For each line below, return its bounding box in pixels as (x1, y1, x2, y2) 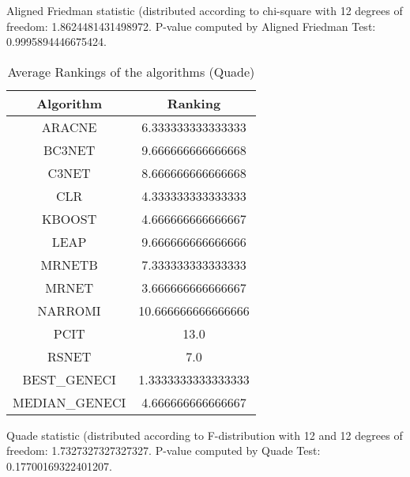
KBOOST (42, 209, 97, 228)
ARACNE (41, 117, 97, 136)
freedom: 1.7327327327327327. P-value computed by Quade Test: (6, 442, 321, 459)
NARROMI (37, 301, 101, 320)
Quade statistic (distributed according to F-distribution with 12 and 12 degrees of (6, 426, 403, 443)
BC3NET (43, 140, 96, 159)
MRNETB (40, 255, 98, 274)
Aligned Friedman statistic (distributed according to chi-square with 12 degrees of (6, 2, 403, 18)
